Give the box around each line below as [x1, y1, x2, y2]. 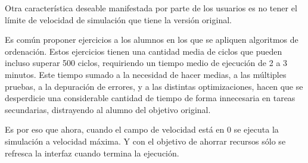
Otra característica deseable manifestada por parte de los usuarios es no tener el [5, 2, 297, 14]
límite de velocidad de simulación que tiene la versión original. [5, 13, 232, 26]
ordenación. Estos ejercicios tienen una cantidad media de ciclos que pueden [5, 45, 282, 57]
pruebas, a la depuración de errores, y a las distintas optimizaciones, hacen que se [5, 80, 303, 92]
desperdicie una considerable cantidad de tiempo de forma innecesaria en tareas [5, 92, 295, 104]
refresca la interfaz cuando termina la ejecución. [5, 146, 179, 159]
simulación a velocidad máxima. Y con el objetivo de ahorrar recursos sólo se [5, 134, 286, 147]
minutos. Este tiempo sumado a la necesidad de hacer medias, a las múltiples [5, 68, 287, 80]
